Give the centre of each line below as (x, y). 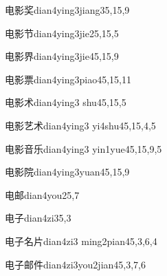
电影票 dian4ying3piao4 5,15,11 (68, 79)
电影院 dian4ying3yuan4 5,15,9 (67, 172)
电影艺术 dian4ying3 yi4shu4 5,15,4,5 (80, 125)
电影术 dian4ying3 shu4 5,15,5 (66, 102)
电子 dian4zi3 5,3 (38, 218)
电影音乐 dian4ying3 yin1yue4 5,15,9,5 (83, 148)
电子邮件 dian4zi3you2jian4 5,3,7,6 (75, 264)
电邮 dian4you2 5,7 (42, 194)
